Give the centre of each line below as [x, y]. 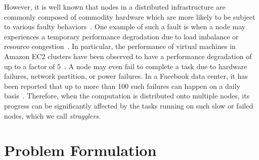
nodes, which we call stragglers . [52, 115]
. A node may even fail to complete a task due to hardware [156, 66]
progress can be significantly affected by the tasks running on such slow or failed [129, 105]
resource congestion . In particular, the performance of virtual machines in [120, 46]
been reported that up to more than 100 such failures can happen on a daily [122, 86]
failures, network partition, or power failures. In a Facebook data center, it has [126, 76]
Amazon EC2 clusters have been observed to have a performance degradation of [128, 56]
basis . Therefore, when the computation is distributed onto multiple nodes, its [127, 96]
